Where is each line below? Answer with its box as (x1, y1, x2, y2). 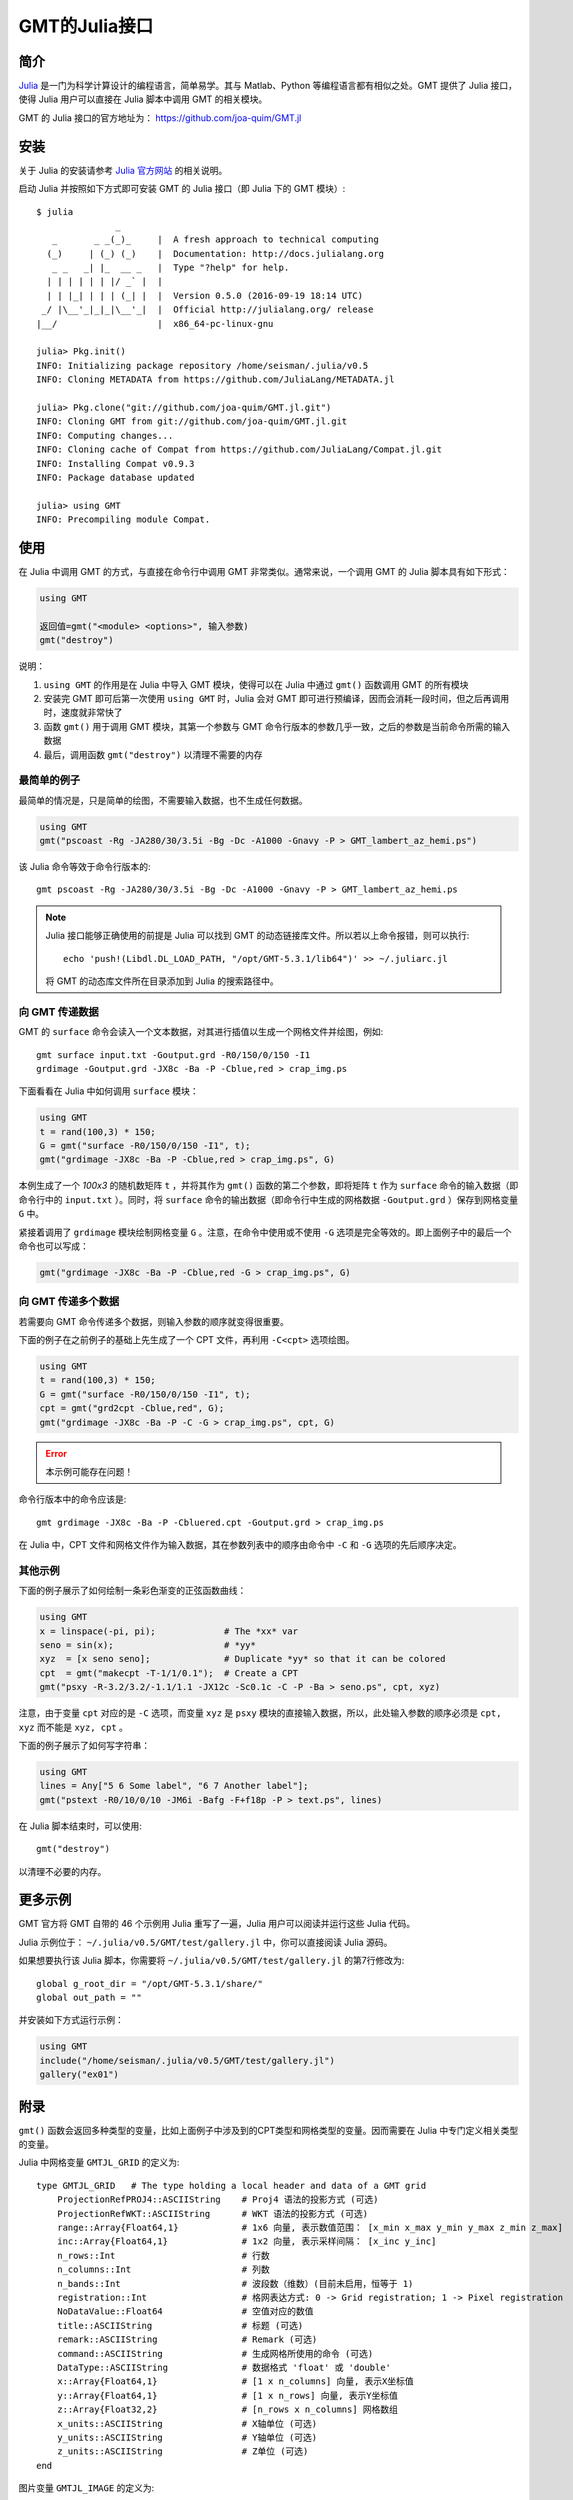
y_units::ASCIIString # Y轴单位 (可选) (56, 2431, 318, 2443)
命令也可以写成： (18, 1240, 89, 1252)
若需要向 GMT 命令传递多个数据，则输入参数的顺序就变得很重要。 (18, 1315, 290, 1327)
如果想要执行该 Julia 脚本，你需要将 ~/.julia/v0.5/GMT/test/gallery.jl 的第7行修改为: (18, 1955, 405, 1967)
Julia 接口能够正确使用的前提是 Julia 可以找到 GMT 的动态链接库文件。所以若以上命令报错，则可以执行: (45, 930, 470, 942)
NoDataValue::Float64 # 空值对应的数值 (56, 2306, 314, 2317)
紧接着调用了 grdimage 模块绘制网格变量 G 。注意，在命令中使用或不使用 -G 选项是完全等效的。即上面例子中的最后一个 (18, 1226, 512, 1238)
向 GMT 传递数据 (18, 1005, 99, 1019)
